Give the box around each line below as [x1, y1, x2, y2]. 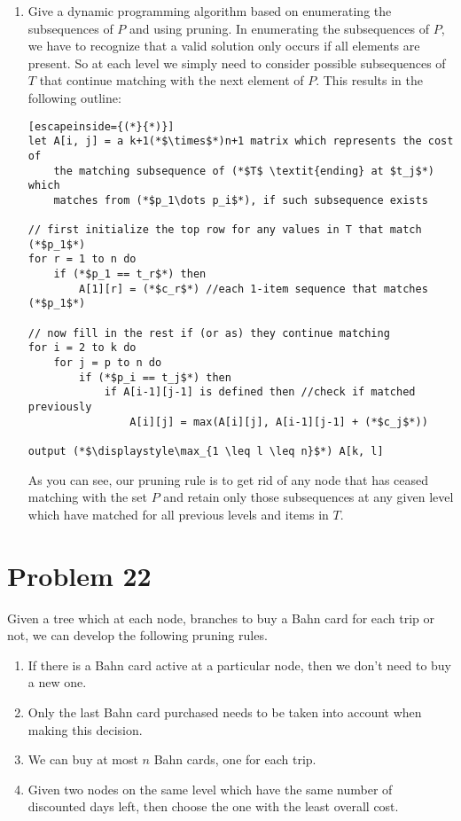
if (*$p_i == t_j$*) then [79, 371, 231, 384]
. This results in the [316, 71, 424, 90]
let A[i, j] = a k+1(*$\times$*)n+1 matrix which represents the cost [27, 135, 454, 148]
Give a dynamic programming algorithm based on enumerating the [27, 2, 392, 20]
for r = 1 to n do [27, 253, 137, 266]
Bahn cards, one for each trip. [153, 750, 316, 769]
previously [27, 401, 92, 414]
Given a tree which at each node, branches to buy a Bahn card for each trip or [7, 608, 435, 627]
